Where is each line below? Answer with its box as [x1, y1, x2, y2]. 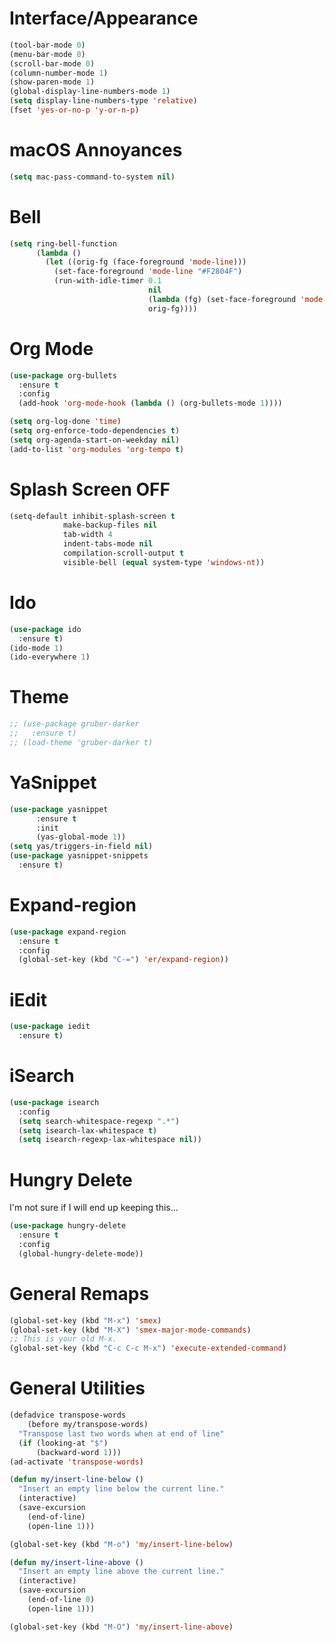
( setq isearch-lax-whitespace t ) [18, 1125, 158, 1136]
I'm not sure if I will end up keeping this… [9, 1202, 179, 1214]
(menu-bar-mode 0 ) [9, 49, 86, 59]
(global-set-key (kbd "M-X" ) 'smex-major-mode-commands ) [9, 1325, 252, 1335]
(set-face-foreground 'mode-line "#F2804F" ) [53, 267, 243, 277]
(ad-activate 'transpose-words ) [9, 1457, 144, 1467]
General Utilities [9, 1377, 146, 1400]
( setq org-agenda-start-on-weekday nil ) [9, 435, 181, 445]
